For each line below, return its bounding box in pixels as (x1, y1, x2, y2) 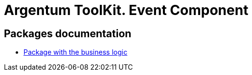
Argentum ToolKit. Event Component (4, 2, 249, 18)
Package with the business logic (23, 48, 128, 57)
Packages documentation (4, 27, 132, 40)
